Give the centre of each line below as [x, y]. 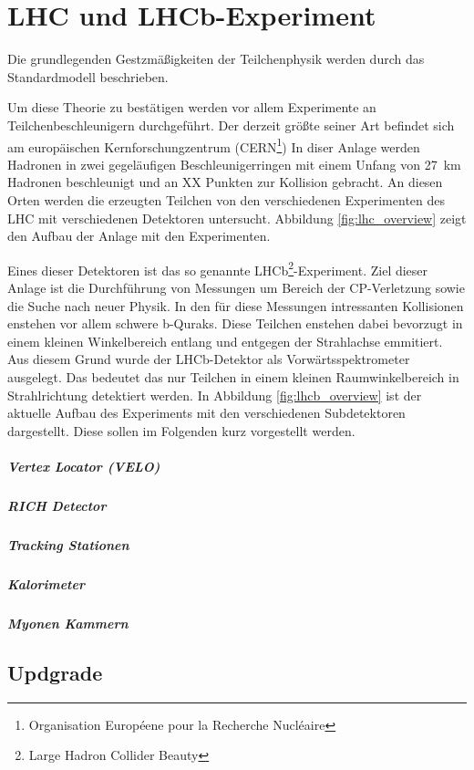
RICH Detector [57, 505]
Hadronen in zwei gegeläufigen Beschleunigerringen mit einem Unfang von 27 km [234, 164]
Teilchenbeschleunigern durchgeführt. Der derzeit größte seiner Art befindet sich [231, 125]
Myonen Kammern [68, 623]
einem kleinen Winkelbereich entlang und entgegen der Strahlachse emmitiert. [225, 341]
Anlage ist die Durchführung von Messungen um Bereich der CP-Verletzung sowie [236, 287]
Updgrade [55, 672]
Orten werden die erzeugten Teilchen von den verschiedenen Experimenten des [227, 199]
